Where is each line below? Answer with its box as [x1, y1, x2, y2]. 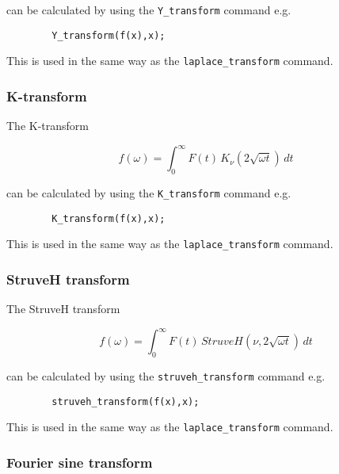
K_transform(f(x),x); [51, 212, 166, 224]
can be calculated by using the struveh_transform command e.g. [6, 368, 326, 384]
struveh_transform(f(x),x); [51, 396, 200, 407]
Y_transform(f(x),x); [51, 29, 166, 41]
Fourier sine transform [6, 453, 153, 472]
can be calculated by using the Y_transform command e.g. [6, 2, 291, 17]
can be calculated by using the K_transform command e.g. [6, 185, 291, 201]
